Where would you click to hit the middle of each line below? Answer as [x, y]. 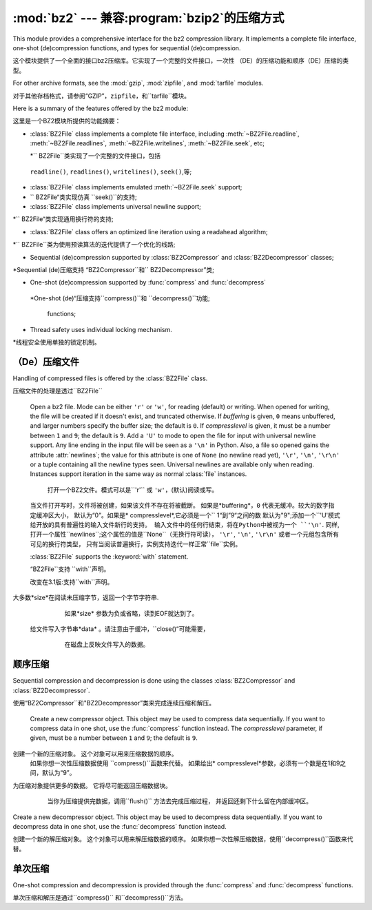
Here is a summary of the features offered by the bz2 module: [101, 108]
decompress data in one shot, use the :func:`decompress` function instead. [120, 827]
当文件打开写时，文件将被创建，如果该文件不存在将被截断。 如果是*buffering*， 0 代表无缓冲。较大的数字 [179, 506]
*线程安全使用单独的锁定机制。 [57, 342]
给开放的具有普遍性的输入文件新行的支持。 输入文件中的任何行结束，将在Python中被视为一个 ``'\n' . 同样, [185, 524]
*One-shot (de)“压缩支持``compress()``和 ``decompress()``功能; [120, 298]
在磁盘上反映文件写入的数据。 [107, 645]
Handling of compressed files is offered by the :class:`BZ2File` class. [110, 378]
